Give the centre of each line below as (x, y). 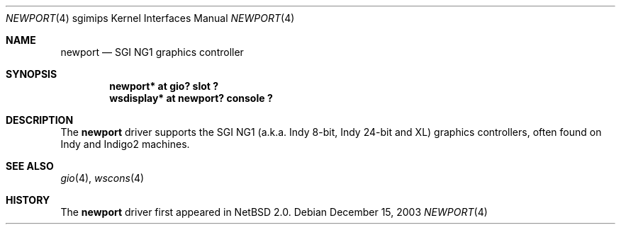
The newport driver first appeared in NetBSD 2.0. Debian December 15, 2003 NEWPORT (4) (274, 212)
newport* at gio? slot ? (164, 86)
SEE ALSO (30, 166)
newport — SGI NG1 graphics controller (152, 52)
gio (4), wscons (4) (102, 178)
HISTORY (28, 200)
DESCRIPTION (40, 120)
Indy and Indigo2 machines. (125, 144)
